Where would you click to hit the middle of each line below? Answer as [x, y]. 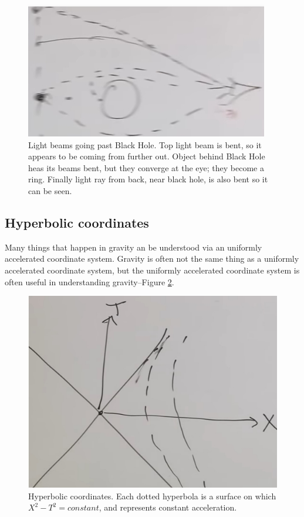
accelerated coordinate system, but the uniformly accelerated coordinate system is [152, 270]
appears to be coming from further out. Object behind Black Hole [147, 156]
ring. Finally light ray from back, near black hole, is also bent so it [148, 179]
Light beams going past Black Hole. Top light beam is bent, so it [145, 144]
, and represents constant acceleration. [168, 507]
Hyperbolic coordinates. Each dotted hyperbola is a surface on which [152, 496]
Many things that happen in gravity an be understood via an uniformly [134, 247]
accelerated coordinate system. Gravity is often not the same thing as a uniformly [152, 258]
